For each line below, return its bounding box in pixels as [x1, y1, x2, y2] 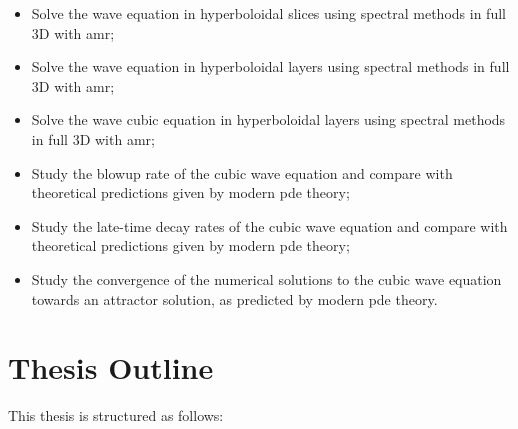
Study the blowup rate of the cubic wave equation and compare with [31, 162, 453, 183]
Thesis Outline [8, 347, 214, 388]
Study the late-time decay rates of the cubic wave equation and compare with [31, 215, 508, 236]
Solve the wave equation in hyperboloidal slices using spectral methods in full [31, 3, 506, 23]
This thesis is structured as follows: [8, 405, 224, 426]
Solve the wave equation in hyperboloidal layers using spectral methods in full [31, 56, 510, 77]
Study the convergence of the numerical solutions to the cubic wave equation [31, 268, 502, 289]
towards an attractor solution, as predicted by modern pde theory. [31, 288, 438, 309]
